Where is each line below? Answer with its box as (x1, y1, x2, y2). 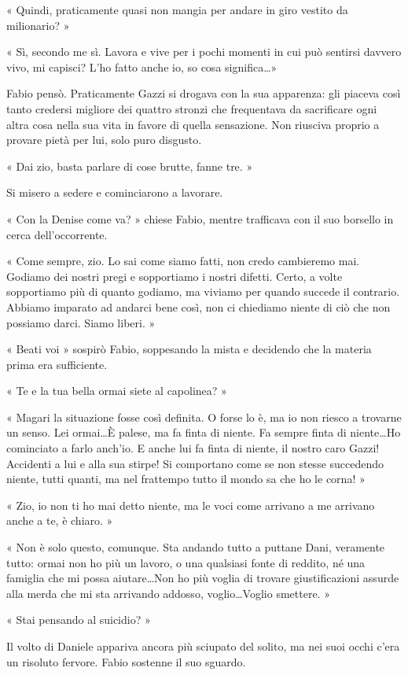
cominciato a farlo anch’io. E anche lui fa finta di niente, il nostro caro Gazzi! (6, 440, 380, 456)
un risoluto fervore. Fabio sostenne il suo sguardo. (6, 653, 246, 669)
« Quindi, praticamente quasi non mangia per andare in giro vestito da (6, 2, 348, 17)
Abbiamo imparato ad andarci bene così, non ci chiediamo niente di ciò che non (6, 298, 391, 315)
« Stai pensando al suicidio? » (6, 611, 151, 628)
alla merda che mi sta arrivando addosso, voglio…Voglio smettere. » (6, 585, 330, 601)
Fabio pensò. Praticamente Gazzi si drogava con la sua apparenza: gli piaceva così (6, 85, 401, 101)
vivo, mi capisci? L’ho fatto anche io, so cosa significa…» (6, 58, 278, 75)
